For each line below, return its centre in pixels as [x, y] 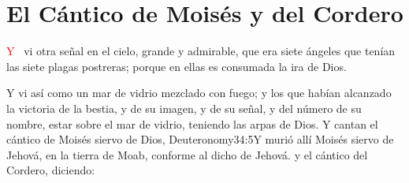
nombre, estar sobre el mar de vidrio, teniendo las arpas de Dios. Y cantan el [192, 123]
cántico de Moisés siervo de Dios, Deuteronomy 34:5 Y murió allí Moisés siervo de [200, 139]
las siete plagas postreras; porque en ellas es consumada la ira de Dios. [177, 66]
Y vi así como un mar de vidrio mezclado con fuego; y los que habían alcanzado [199, 93]
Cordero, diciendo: [51, 170]
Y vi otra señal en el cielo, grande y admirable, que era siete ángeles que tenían [201, 51]
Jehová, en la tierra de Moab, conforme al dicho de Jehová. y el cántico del [187, 154]
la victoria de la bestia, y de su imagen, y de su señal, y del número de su [184, 108]
